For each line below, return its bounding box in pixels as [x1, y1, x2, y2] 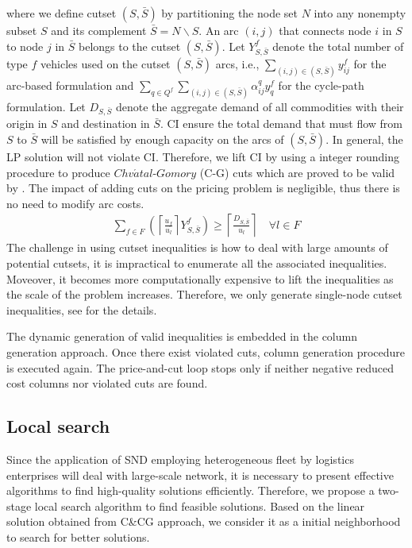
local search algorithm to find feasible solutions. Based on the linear [34, 497, 365, 514]
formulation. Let [6, 98, 86, 114]
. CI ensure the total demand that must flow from [160, 115, 403, 132]
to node [6, 37, 44, 54]
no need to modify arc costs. [6, 195, 144, 211]
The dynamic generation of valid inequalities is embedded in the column [6, 328, 357, 345]
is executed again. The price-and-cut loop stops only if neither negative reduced [6, 359, 395, 376]
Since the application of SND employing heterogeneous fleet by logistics [6, 450, 354, 467]
